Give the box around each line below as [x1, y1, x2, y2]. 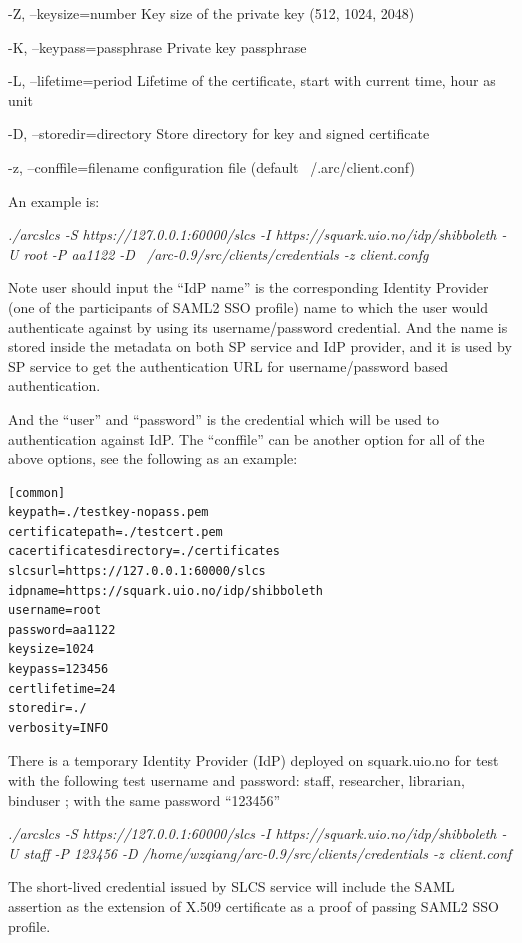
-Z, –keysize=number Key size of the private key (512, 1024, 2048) [8, 3, 415, 23]
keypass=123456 [8, 662, 109, 677]
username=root [8, 603, 102, 618]
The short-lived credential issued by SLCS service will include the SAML [8, 876, 455, 897]
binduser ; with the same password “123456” [8, 789, 281, 810]
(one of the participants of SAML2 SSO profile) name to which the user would [8, 296, 488, 317]
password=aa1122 [8, 622, 116, 637]
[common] [8, 485, 66, 500]
